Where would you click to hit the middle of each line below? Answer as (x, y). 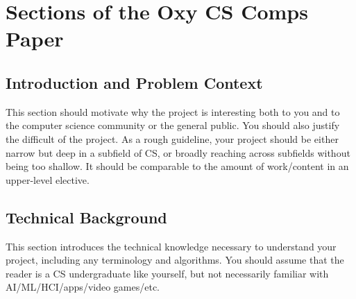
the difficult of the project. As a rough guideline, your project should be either (172, 138)
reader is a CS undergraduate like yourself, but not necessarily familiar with (167, 273)
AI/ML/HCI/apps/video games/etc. (83, 287)
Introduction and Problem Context (134, 82)
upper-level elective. (48, 179)
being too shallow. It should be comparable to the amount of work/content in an (177, 166)
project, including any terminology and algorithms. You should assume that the (175, 260)
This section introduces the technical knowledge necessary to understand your (171, 246)
